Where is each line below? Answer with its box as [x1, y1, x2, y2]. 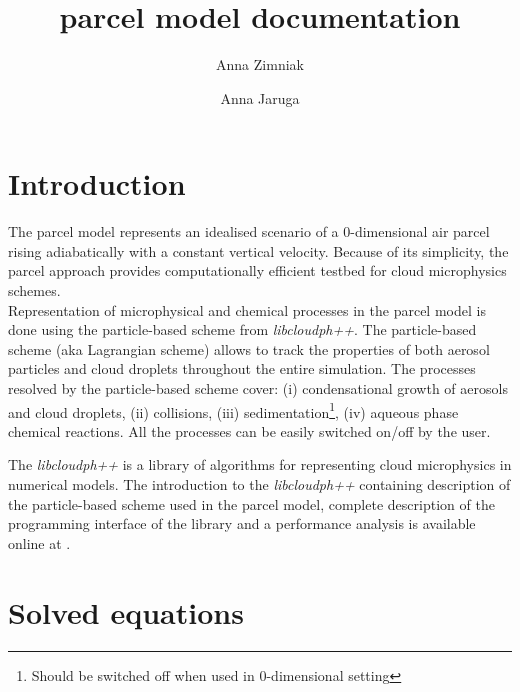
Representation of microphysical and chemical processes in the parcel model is [8, 299, 486, 320]
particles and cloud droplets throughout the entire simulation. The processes [8, 358, 476, 379]
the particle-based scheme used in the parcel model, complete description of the [8, 493, 495, 514]
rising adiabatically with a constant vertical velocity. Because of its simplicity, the [8, 240, 509, 261]
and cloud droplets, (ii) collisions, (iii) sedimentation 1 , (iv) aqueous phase [8, 398, 459, 422]
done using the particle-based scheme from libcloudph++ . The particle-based [8, 319, 477, 340]
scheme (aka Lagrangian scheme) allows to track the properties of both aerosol [8, 338, 490, 359]
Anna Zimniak [216, 54, 304, 75]
